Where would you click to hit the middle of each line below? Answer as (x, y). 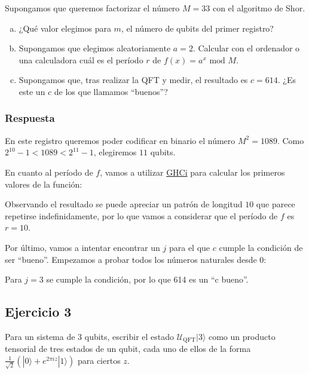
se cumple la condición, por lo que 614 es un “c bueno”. (147, 279)
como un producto (242, 336)
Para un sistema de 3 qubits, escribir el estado (90, 336)
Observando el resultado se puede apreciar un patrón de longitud (124, 204)
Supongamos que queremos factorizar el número (92, 8)
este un (32, 91)
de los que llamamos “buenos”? (111, 91)
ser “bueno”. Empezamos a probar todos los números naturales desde (131, 259)
